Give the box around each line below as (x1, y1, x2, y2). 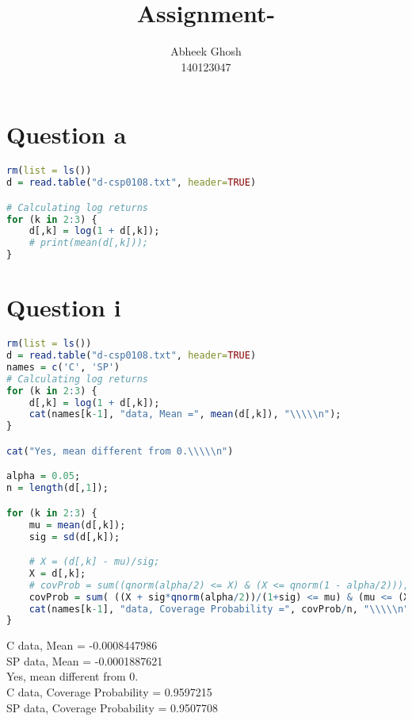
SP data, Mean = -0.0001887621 (6, 652, 163, 669)
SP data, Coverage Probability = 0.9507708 (6, 699, 218, 715)
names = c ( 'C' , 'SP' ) (6, 361, 120, 373)
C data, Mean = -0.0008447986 (6, 637, 158, 654)
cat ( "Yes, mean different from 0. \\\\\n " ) (6, 445, 234, 457)
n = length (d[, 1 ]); (6, 482, 109, 494)
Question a (6, 118, 127, 151)
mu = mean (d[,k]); (29, 519, 126, 531)
